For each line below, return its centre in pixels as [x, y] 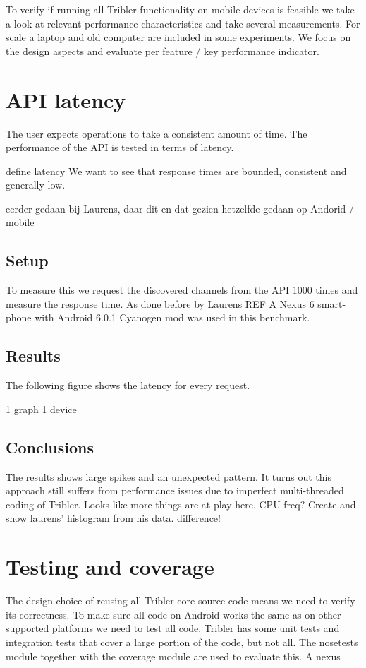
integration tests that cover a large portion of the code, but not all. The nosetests [182, 642]
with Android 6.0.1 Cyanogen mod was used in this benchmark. [172, 317]
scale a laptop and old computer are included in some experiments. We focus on [178, 37]
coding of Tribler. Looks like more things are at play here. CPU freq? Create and [181, 504]
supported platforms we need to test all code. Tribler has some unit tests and [173, 628]
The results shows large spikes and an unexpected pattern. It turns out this [169, 476]
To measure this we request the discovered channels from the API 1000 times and [182, 290]
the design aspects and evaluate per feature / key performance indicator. [163, 50]
